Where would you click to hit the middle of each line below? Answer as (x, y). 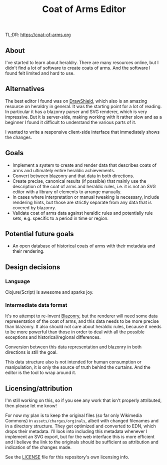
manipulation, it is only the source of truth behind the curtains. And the (78, 367)
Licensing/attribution (39, 388)
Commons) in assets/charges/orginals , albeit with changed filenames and (82, 421)
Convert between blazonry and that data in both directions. (73, 176)
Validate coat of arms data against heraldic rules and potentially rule (82, 213)
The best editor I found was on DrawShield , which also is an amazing (76, 101)
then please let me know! (31, 406)
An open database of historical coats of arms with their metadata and (84, 246)
